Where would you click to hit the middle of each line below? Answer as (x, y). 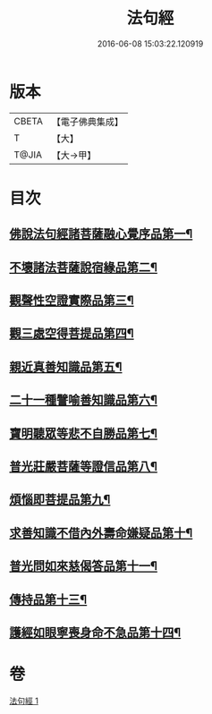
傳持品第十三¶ (48, 599)
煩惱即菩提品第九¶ (60, 500)
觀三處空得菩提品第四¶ (72, 333)
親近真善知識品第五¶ (66, 366)
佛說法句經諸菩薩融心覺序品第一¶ (101, 234)
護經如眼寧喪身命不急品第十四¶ (95, 632)
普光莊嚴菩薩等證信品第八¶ (84, 467)
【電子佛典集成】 (87, 122)
